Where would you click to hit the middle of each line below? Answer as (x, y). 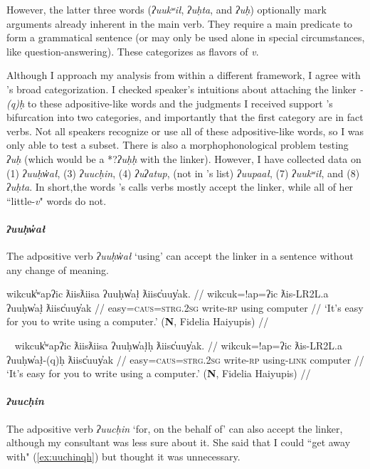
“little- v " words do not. (57, 200)
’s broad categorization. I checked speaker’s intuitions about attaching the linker (181, 89)
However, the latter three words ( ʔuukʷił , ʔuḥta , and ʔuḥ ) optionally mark (166, 9)
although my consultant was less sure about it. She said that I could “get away (179, 442)
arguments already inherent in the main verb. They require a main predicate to (180, 23)
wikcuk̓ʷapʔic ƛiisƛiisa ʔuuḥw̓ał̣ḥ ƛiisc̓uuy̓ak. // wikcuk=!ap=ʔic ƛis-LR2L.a (178, 346)
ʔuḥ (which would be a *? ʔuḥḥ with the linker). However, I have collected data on (184, 158)
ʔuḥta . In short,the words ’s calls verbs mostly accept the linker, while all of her (180, 187)
